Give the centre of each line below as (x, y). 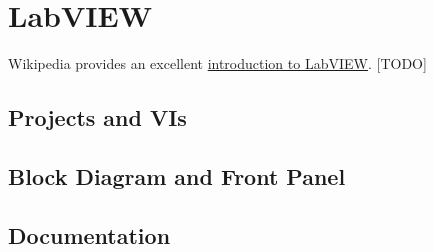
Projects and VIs (97, 117)
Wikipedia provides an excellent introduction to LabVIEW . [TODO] (217, 63)
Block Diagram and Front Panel (177, 175)
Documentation (89, 234)
